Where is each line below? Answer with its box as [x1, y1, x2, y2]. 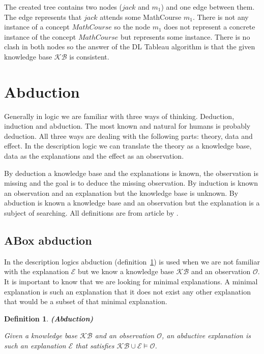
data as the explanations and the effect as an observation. [4, 151, 184, 161]
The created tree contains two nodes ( [4, 2, 122, 12]
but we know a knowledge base [78, 266, 174, 277]
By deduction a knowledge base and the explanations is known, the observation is [4, 167, 258, 178]
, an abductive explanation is [162, 330, 251, 341]
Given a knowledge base [4, 330, 77, 341]
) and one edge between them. [161, 2, 255, 12]
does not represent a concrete [164, 21, 255, 32]
